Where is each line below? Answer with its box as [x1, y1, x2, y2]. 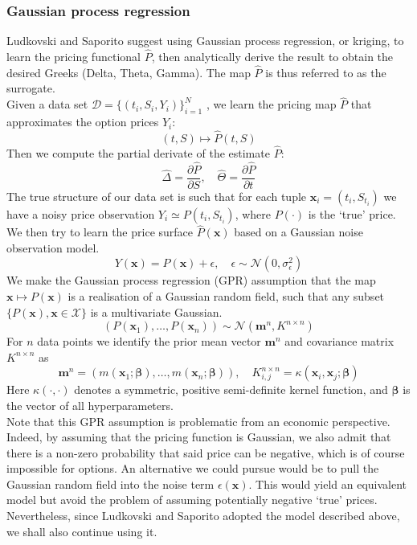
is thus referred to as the [265, 64, 386, 80]
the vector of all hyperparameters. [6, 396, 174, 413]
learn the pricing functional [6, 48, 141, 65]
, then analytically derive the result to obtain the [151, 48, 394, 65]
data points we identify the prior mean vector [37, 333, 261, 350]
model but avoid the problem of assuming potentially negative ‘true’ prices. [6, 491, 378, 508]
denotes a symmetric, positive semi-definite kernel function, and [74, 381, 388, 398]
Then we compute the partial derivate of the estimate [6, 145, 270, 162]
